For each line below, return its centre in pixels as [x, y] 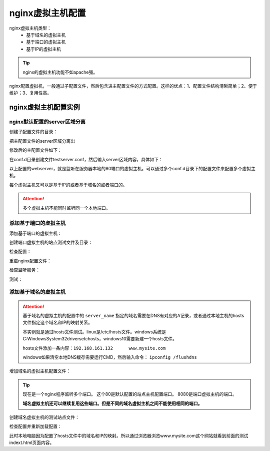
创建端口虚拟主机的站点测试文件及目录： [51, 242]
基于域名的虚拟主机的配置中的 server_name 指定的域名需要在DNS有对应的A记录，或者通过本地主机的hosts [133, 316]
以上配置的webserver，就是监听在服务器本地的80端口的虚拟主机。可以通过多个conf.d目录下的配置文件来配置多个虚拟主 [132, 168]
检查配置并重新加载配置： [35, 426]
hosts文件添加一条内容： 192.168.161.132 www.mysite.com [94, 348]
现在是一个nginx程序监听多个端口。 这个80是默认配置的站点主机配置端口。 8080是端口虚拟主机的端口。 [130, 394]
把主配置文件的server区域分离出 [42, 141]
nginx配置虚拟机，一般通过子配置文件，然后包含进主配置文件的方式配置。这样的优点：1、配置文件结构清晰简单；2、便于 [133, 86]
